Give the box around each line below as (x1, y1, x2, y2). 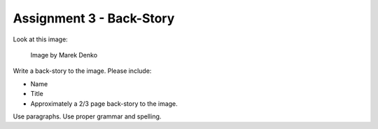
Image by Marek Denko (30, 50, 98, 59)
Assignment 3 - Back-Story (13, 11, 175, 26)
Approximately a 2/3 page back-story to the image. (30, 99, 178, 108)
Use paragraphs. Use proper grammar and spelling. (13, 112, 162, 121)
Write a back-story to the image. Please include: (13, 67, 152, 75)
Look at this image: (13, 35, 68, 43)
